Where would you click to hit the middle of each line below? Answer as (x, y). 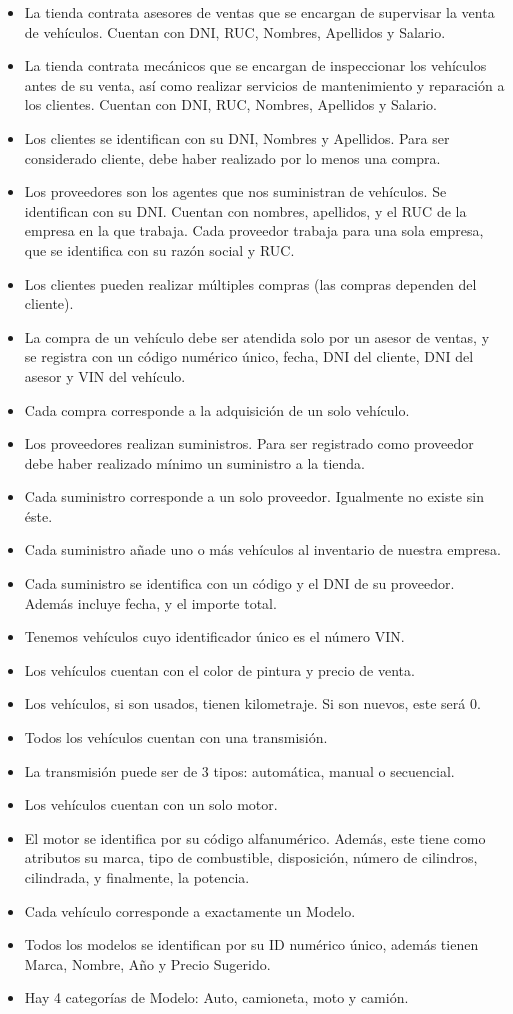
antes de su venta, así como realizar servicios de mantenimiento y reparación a (264, 84)
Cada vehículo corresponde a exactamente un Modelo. (190, 910)
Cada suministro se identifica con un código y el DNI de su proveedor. (239, 583)
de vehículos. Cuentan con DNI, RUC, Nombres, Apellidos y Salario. (235, 31)
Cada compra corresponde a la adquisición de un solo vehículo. (217, 409)
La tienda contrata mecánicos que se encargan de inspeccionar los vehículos (255, 65)
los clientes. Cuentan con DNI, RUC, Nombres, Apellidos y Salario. (230, 104)
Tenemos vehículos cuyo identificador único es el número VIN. (214, 636)
